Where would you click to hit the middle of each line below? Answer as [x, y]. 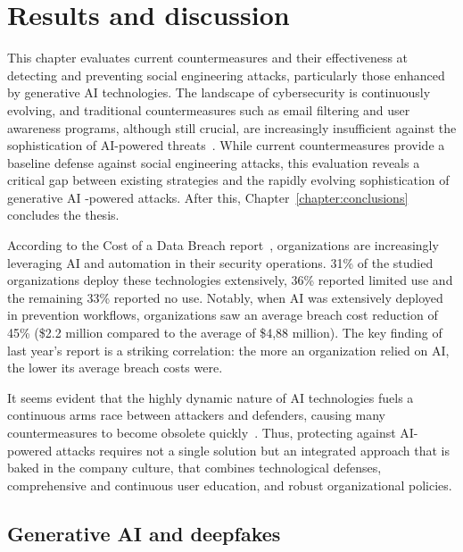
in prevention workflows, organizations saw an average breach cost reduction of [223, 315]
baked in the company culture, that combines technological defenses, [194, 468]
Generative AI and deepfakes [144, 533]
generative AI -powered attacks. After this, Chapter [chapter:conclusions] [208, 197]
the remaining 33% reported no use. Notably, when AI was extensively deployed [225, 297]
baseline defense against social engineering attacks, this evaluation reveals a [214, 162]
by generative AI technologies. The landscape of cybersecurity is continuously [219, 92]
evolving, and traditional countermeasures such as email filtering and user [209, 109]
